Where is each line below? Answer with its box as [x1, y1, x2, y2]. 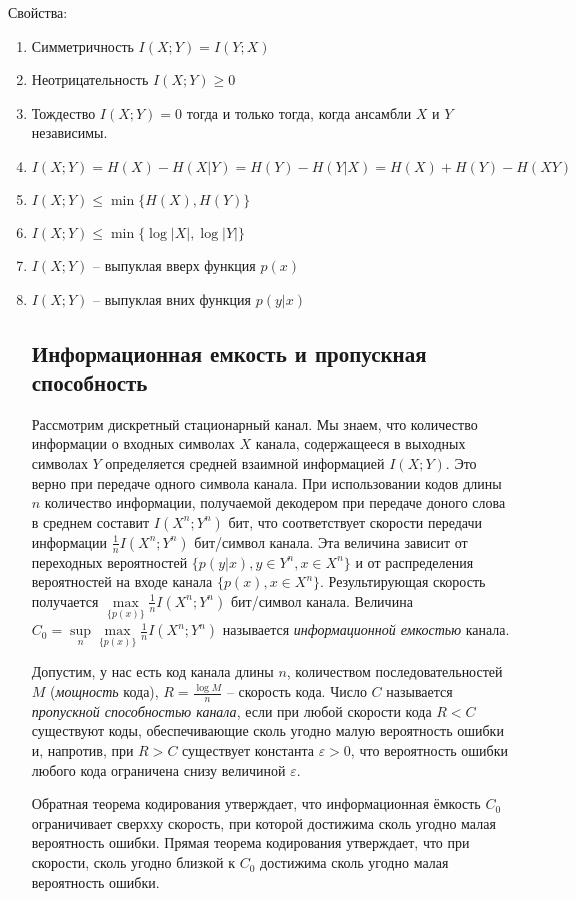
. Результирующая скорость [320, 571, 486, 592]
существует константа [182, 740, 315, 761]
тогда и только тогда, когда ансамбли [186, 102, 412, 123]
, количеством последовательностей [286, 661, 503, 682]
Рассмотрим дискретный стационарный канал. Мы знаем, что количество [31, 413, 478, 434]
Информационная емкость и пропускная [31, 337, 427, 368]
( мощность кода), [50, 681, 159, 702]
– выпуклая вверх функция [93, 254, 256, 275]
